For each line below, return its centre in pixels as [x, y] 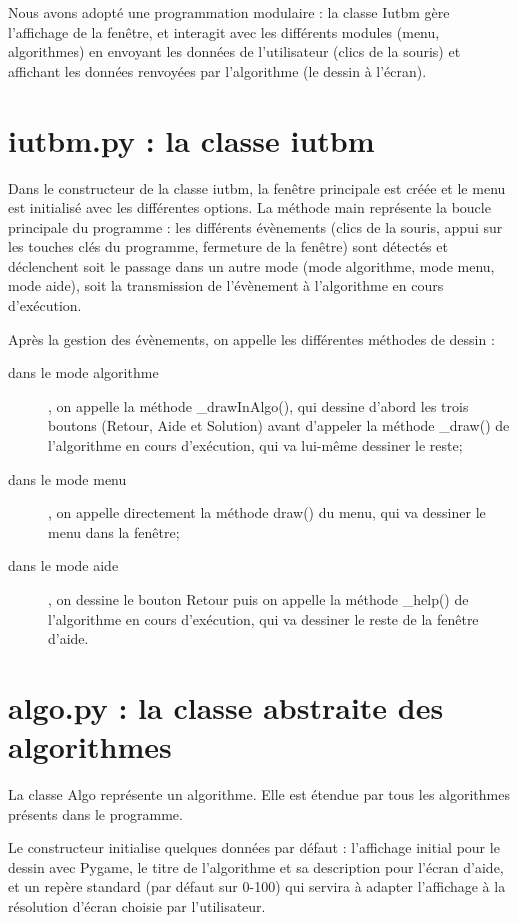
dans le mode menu [67, 478]
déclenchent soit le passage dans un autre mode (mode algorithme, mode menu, [251, 265]
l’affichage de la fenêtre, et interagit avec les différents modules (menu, [224, 31]
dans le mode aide [63, 565]
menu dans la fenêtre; [114, 531]
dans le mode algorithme [83, 372]
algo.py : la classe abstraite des [226, 706]
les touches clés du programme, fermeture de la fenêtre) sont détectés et [228, 246]
